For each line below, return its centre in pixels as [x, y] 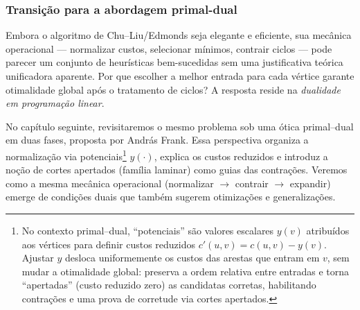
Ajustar [38, 258]
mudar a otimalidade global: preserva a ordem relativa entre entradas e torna [185, 271]
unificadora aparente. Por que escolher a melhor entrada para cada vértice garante [180, 76]
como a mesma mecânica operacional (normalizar [110, 183]
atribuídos [328, 230]
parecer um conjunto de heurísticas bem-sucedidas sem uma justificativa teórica [174, 62]
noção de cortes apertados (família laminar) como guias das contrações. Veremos [177, 170]
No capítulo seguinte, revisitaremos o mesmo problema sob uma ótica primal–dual [180, 126]
